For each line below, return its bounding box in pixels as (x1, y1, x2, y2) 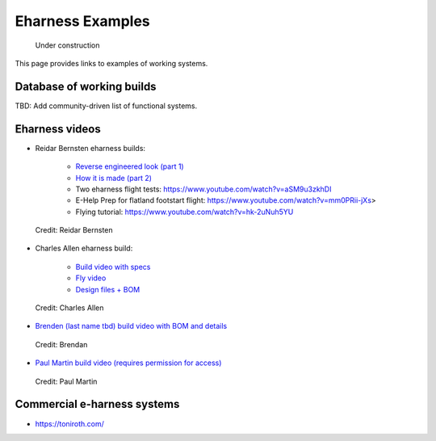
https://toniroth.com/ (35, 418, 105, 428)
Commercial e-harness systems (15, 397, 180, 411)
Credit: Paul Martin (35, 376, 98, 386)
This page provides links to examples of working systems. (15, 58, 208, 68)
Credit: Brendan (35, 339, 88, 349)
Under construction (35, 40, 100, 50)
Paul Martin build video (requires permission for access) (35, 358, 222, 367)
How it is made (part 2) (75, 173, 153, 183)
